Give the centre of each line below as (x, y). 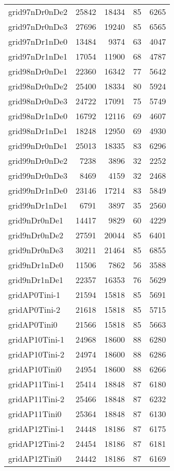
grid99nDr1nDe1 (38, 205)
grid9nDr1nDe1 (36, 280)
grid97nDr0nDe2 (38, 12)
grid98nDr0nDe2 (38, 86)
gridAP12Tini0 (35, 458)
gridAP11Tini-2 (36, 399)
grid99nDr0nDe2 (38, 161)
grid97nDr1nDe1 (38, 56)
